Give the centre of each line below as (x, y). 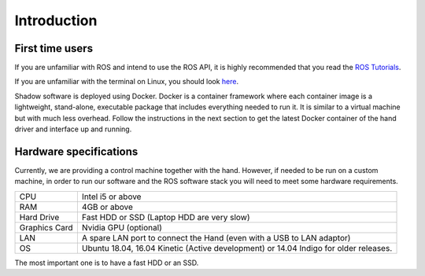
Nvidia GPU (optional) (122, 227)
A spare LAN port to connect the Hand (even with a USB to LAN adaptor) (216, 237)
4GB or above (107, 207)
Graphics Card (46, 227)
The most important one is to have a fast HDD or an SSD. (107, 263)
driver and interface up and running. (73, 129)
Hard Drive (39, 217)
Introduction (56, 20)
